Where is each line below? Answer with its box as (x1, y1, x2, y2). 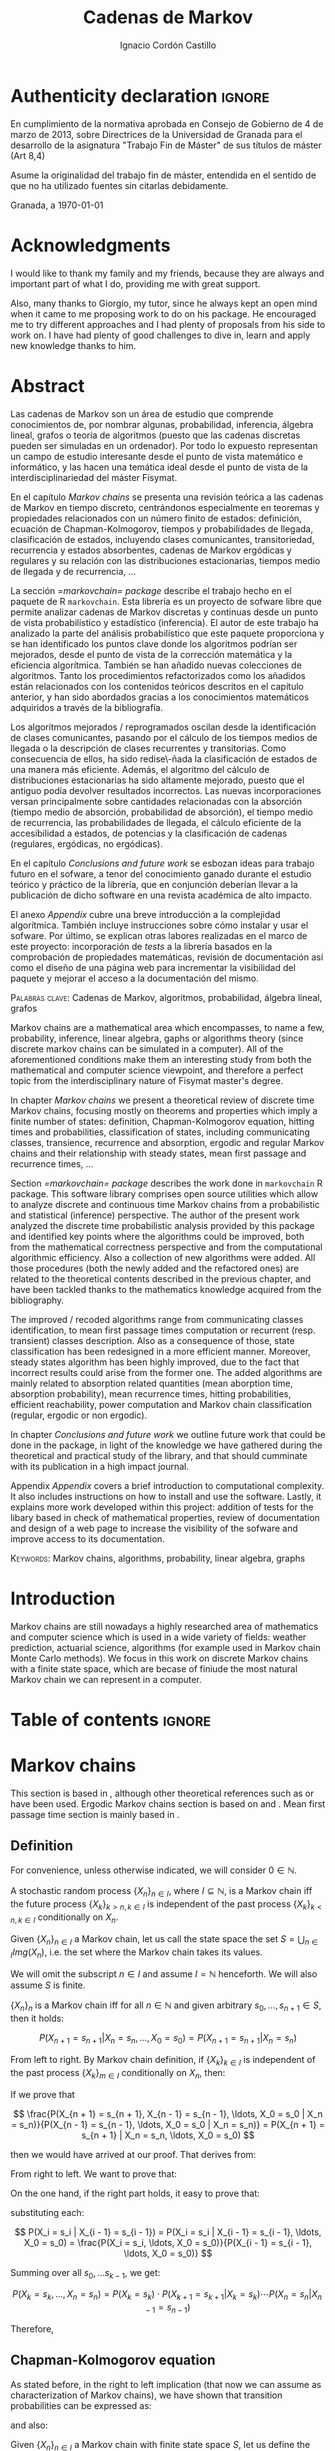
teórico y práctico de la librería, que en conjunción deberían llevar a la (10, 878, 298, 890)
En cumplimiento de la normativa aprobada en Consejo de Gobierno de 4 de (10, 117, 324, 130)
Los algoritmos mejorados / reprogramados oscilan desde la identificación (10, 721, 317, 733)
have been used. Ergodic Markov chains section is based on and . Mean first (10, 1797, 326, 1810)
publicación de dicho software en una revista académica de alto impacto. (10, 889, 313, 901)
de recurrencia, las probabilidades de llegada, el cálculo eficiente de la (10, 816, 302, 828)
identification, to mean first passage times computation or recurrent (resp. (10, 1324, 316, 1336)
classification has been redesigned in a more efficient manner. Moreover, (10, 1345, 312, 1357)
